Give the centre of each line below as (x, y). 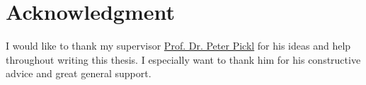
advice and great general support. (79, 73)
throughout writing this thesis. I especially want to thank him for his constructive (183, 59)
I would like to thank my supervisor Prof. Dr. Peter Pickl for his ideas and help (178, 46)
